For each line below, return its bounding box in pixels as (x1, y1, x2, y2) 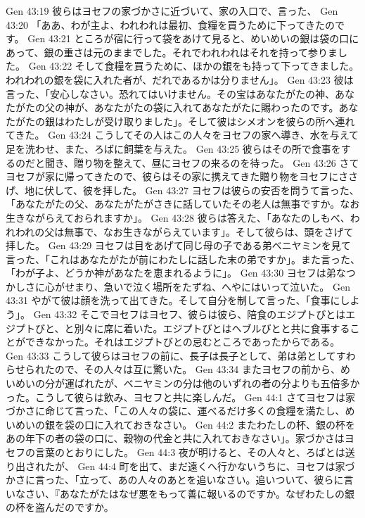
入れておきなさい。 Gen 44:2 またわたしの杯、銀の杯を (103, 417, 356, 431)
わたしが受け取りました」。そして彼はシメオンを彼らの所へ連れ (64, 113, 355, 128)
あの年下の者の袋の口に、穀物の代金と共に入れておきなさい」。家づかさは (6, 431, 345, 446)
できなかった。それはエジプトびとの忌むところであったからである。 (25, 334, 340, 349)
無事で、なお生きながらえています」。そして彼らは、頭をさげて (64, 224, 354, 239)
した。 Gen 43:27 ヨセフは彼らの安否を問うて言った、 (112, 182, 359, 197)
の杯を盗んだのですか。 (6, 500, 114, 514)
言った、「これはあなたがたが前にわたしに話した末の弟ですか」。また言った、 (6, 251, 360, 266)
